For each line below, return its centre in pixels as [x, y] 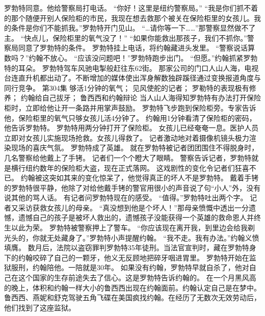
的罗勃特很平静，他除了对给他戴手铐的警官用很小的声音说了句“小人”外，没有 [132, 187]
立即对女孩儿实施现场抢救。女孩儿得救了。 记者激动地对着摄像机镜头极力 [127, 137]
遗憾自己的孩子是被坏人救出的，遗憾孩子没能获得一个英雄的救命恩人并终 [139, 217]
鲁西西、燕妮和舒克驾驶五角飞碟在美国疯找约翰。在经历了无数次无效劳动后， [132, 297]
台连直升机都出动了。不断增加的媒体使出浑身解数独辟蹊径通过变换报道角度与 [132, 78]
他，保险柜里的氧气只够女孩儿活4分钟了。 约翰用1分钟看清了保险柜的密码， [130, 117]
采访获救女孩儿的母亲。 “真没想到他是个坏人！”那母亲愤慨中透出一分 [133, 207]
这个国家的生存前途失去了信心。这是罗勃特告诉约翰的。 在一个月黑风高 [137, 278]
